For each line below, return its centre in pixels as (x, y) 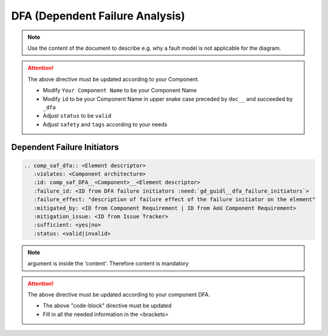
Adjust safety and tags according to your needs (105, 124)
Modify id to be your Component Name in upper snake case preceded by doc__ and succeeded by (168, 99)
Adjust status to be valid (77, 116)
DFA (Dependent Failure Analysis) (98, 16)
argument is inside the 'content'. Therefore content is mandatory (108, 264)
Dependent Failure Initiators (65, 147)
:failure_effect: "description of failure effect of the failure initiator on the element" (175, 200)
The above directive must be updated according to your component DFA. (119, 294)
